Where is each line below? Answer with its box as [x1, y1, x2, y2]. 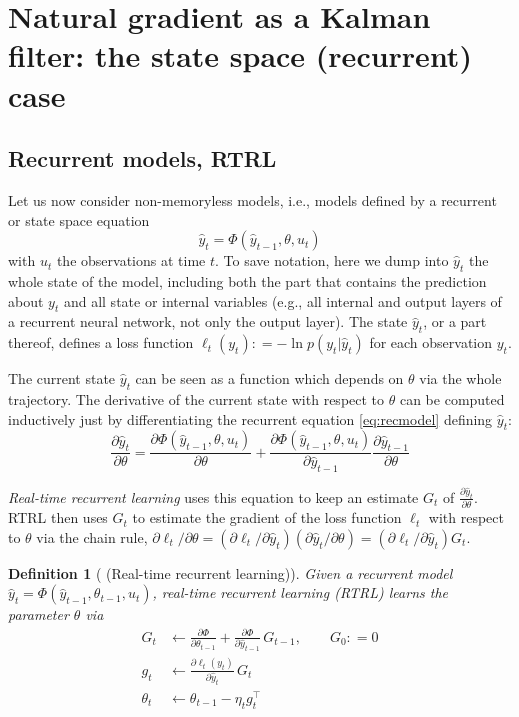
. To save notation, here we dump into [214, 250, 449, 271]
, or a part [423, 311, 487, 332]
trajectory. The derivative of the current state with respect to [8, 388, 385, 409]
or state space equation [8, 209, 150, 230]
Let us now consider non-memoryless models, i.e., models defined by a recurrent [8, 189, 497, 210]
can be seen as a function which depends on [135, 368, 404, 389]
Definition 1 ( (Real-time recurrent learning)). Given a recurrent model [8, 562, 453, 583]
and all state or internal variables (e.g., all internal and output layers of [63, 290, 502, 311]
